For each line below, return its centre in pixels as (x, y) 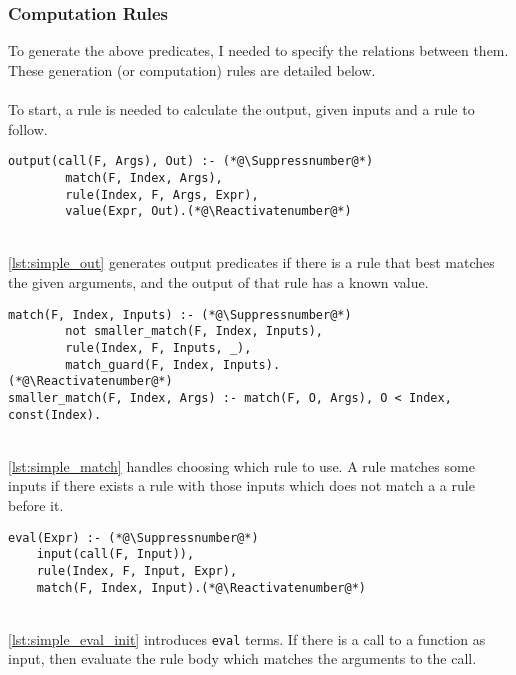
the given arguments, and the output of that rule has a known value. (218, 282)
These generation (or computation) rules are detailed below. (192, 69)
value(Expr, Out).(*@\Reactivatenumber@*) (208, 211)
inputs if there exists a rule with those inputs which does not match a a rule (241, 485)
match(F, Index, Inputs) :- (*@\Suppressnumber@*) (180, 314)
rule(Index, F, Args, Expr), (162, 194)
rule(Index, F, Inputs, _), (158, 347)
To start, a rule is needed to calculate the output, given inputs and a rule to (241, 109)
